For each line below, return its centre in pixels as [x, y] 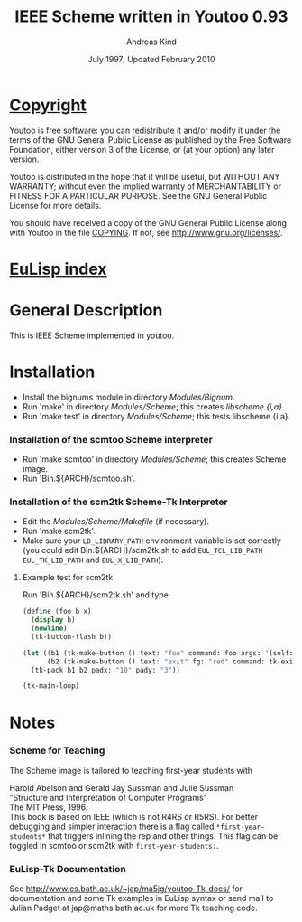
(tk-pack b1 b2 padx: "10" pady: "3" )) [106, 670]
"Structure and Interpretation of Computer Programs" [108, 797]
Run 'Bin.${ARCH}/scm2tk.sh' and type [95, 595]
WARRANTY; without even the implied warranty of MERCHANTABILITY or [146, 186]
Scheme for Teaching [57, 750]
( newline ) [49, 629]
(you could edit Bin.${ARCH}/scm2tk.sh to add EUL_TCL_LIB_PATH [142, 550]
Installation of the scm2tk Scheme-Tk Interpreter [119, 502]
